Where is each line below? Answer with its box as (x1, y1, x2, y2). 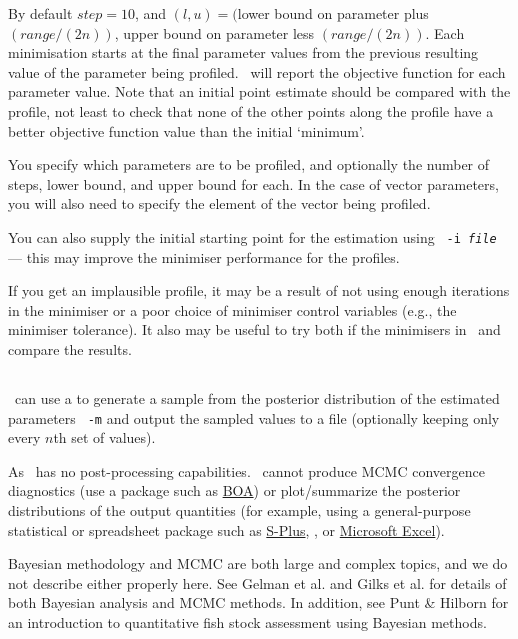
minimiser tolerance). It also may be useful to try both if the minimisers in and (8, 319, 501, 340)
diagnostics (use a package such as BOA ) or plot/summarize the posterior (8, 480, 461, 501)
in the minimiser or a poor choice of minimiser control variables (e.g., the (8, 299, 457, 320)
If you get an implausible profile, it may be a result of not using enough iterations (8, 280, 510, 301)
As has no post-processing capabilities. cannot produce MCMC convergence (8, 460, 485, 481)
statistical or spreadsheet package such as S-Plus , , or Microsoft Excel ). (8, 519, 445, 540)
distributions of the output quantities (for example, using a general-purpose (8, 499, 471, 520)
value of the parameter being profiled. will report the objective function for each (8, 61, 506, 82)
